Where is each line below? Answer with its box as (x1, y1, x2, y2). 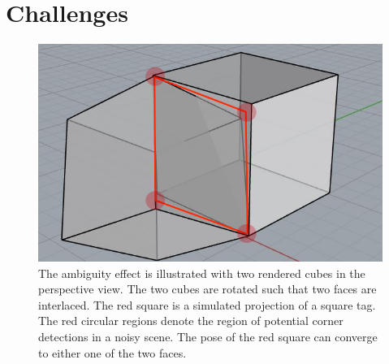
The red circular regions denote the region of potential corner (38, 312, 344, 329)
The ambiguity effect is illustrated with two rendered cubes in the (38, 264, 365, 281)
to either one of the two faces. (38, 344, 187, 361)
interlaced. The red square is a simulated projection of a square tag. (38, 296, 376, 313)
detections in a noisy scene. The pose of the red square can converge (38, 328, 378, 345)
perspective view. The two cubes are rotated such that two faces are (38, 280, 377, 297)
